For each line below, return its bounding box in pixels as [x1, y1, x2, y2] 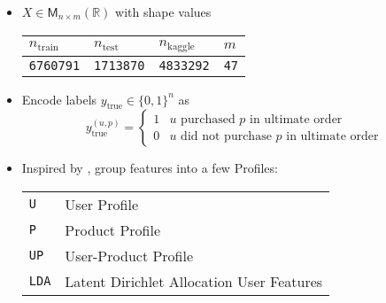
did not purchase [181, 129, 272, 143]
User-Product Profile [65, 245, 194, 266]
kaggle [167, 41, 195, 51]
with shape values [115, 3, 212, 20]
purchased [181, 113, 235, 126]
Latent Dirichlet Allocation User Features [65, 270, 323, 291]
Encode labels [21, 89, 97, 108]
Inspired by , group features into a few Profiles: [21, 159, 278, 177]
